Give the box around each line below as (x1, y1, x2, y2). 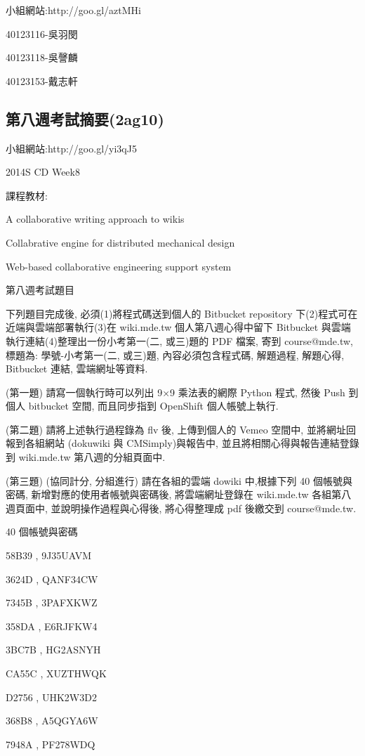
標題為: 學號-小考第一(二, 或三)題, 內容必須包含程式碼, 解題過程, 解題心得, (6, 347, 345, 362)
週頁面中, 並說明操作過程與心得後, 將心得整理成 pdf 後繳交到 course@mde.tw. (6, 500, 357, 515)
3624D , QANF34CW (6, 571, 98, 586)
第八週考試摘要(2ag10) (6, 107, 164, 129)
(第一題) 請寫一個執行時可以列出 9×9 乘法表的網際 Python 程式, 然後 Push (6, 384, 345, 399)
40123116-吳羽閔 (6, 26, 78, 41)
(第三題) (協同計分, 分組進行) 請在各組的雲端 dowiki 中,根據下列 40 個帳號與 (6, 473, 352, 488)
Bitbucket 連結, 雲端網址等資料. (6, 361, 148, 376)
